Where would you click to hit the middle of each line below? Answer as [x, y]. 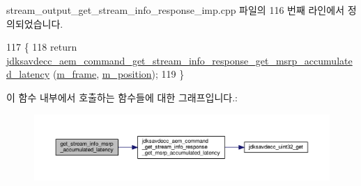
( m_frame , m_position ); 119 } [118, 74]
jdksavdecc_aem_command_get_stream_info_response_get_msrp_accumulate [179, 60]
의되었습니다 [33, 23]
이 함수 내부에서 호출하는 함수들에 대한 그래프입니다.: [122, 97]
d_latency [28, 74]
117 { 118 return [42, 47]
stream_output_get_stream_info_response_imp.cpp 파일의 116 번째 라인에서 [176, 10]
